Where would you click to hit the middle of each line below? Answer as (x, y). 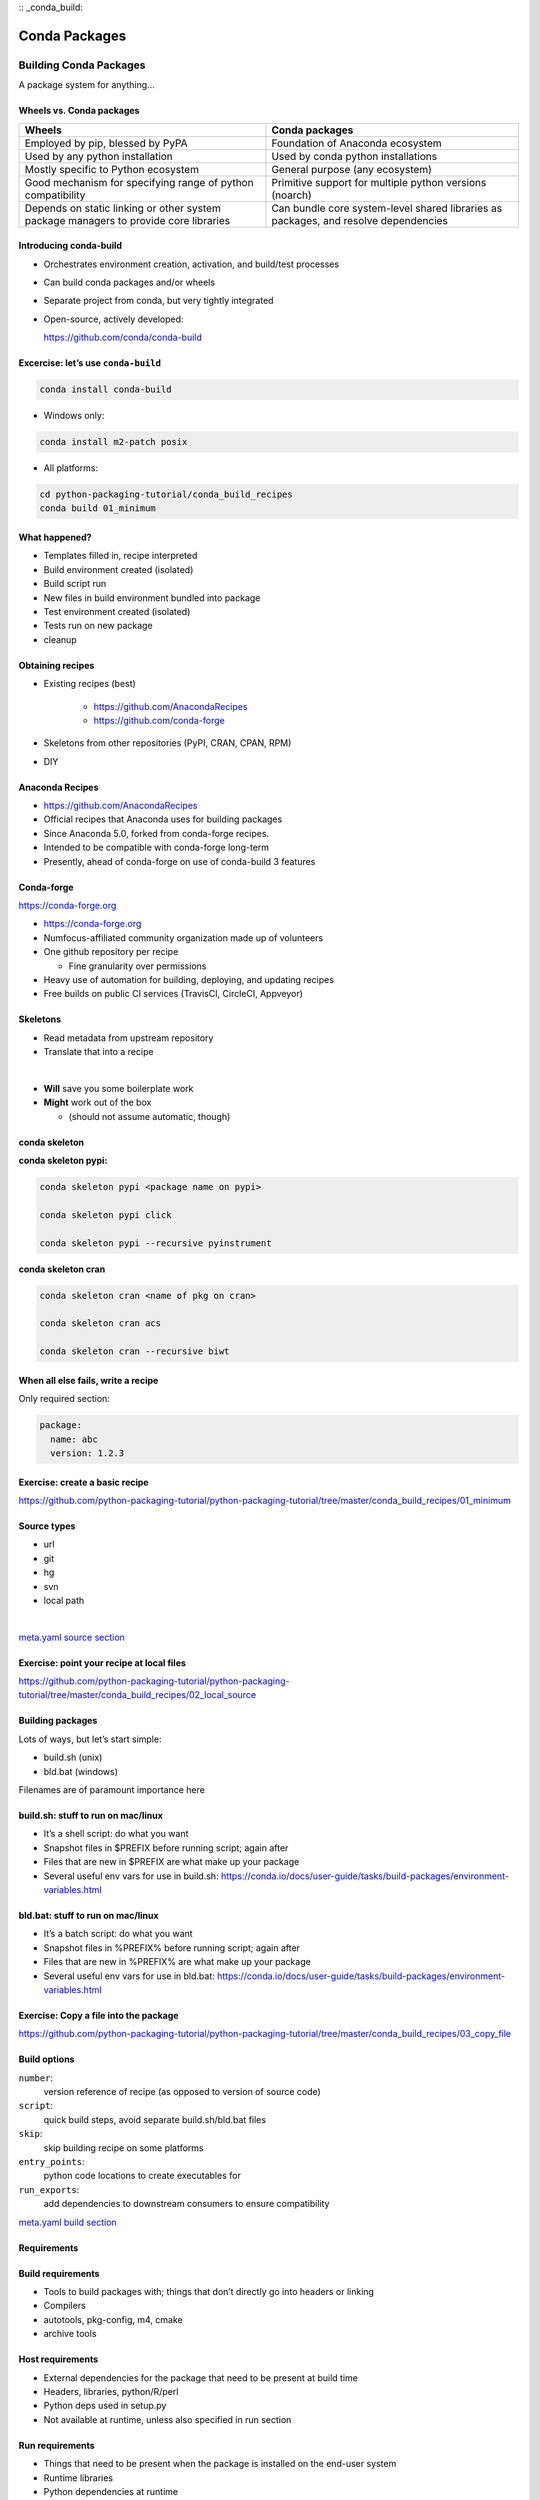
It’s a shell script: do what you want (116, 1834)
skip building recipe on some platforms (123, 2147)
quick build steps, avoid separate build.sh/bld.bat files (155, 2119)
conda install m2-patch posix (113, 442)
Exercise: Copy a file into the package (98, 2015)
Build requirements (59, 2273)
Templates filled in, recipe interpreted (120, 556)
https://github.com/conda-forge (159, 720)
